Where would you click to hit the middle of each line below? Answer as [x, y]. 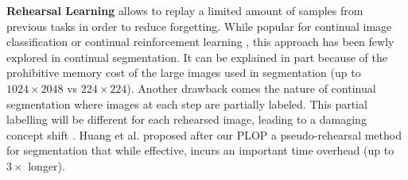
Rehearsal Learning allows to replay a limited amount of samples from [185, 10]
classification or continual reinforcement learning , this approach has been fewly [200, 42]
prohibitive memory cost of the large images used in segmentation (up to [184, 73]
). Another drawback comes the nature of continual [251, 88]
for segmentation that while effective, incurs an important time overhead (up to [200, 150]
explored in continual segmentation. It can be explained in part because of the [197, 57]
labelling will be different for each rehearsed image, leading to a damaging [187, 119]
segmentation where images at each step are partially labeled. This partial [187, 103]
